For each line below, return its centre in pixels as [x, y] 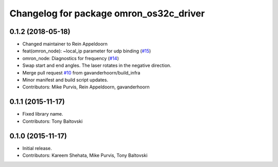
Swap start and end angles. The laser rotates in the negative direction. [97, 66]
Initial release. [37, 148]
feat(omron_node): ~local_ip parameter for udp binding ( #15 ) [87, 51]
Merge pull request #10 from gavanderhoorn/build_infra [81, 72]
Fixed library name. [43, 114]
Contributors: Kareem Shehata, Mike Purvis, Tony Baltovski [85, 155]
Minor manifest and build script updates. [65, 80]
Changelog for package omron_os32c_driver [107, 13]
